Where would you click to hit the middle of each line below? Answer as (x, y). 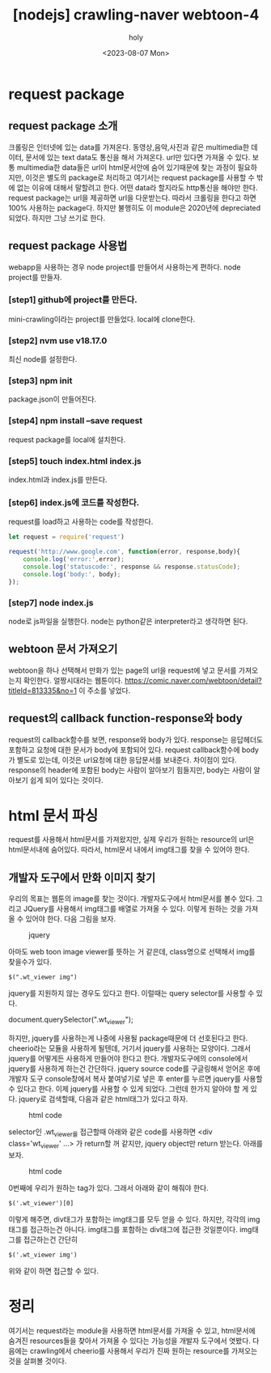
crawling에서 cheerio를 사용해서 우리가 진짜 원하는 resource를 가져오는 (144, 1350)
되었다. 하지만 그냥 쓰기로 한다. (57, 218)
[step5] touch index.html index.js (75, 461)
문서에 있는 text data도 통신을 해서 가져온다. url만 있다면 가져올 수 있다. (138, 157)
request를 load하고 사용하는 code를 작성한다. (81, 522)
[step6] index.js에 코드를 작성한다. (74, 502)
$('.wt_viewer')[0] (41, 1203)
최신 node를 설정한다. (43, 359)
